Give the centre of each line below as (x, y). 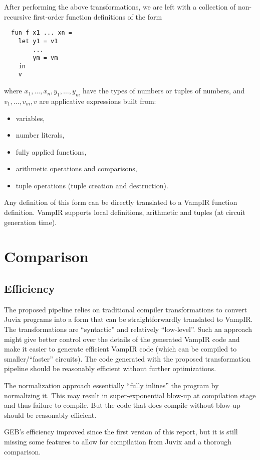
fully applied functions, (51, 151)
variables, (30, 118)
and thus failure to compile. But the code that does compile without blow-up (122, 405)
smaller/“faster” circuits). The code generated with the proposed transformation (127, 358)
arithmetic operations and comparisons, (76, 168)
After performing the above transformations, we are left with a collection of (120, 7)
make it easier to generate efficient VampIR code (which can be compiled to (120, 349)
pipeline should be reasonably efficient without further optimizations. (110, 368)
